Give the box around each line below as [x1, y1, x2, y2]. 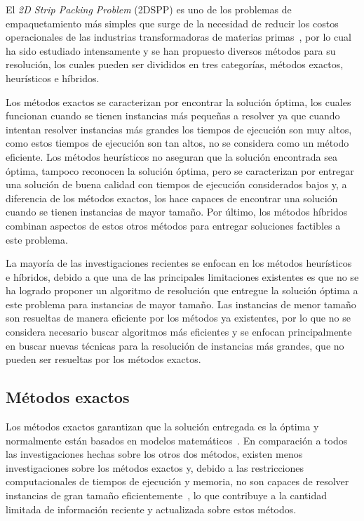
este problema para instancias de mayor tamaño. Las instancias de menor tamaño [6, 296, 356, 311]
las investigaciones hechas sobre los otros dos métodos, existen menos [6, 447, 303, 461]
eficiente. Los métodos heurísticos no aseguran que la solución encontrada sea [6, 149, 337, 164]
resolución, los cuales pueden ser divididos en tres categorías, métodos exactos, [6, 57, 344, 72]
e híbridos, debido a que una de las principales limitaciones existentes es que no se [6, 269, 359, 284]
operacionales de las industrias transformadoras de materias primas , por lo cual [6, 29, 351, 44]
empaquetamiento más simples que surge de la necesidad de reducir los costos [6, 15, 339, 30]
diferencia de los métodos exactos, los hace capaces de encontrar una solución [6, 190, 338, 205]
